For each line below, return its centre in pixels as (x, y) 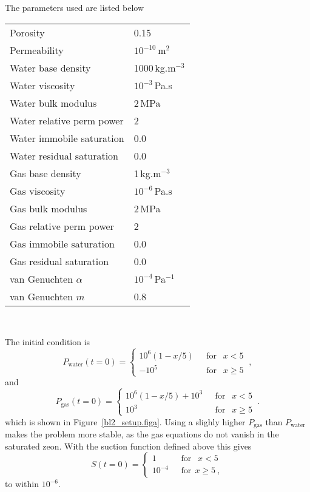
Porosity (27, 32)
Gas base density (45, 173)
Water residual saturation (64, 155)
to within (22, 484)
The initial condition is (48, 342)
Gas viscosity (38, 190)
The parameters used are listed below (74, 7)
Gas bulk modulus (49, 208)
